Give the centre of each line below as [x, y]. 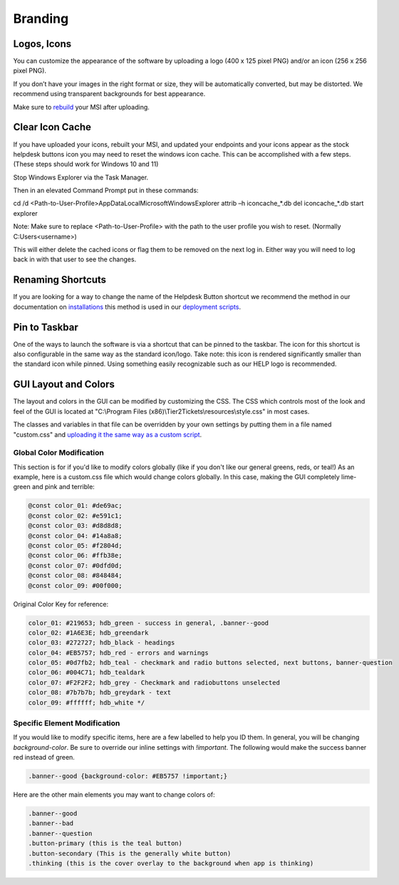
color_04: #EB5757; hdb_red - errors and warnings [119, 653]
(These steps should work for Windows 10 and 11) [86, 164]
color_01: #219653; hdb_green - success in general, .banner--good [149, 623]
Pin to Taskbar [46, 327]
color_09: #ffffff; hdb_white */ [87, 702]
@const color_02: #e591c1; [75, 515]
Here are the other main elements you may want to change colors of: [114, 795]
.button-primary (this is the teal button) [105, 843]
